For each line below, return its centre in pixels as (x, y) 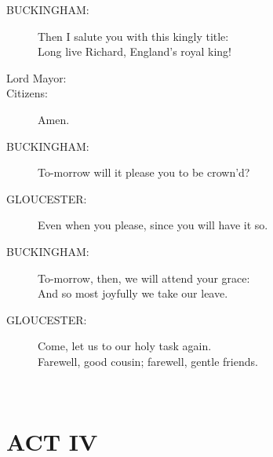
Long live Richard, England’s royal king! (135, 51)
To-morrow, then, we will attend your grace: (144, 278)
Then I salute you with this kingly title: (133, 36)
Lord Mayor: (36, 77)
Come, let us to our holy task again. (125, 346)
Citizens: (27, 93)
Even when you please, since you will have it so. (153, 225)
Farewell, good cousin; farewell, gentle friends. (148, 361)
